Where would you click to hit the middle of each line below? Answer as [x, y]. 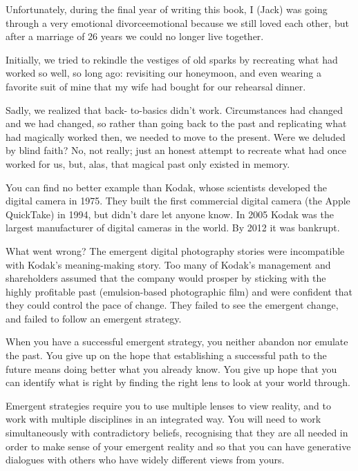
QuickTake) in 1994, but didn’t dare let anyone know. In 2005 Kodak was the [170, 214]
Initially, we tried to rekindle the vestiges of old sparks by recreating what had [172, 59]
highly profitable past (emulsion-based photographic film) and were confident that [179, 291]
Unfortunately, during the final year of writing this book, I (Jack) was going [167, 9]
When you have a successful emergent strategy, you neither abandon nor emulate [177, 342]
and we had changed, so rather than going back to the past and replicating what [176, 123]
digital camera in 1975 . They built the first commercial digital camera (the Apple [178, 201]
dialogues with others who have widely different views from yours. [145, 460]
